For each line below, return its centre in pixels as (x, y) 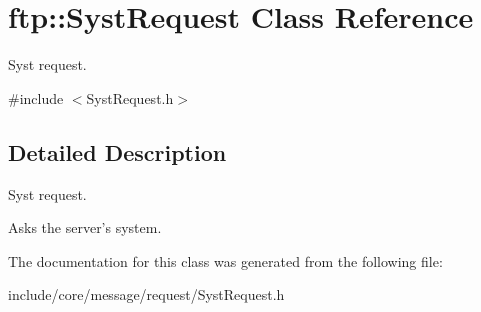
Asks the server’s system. (85, 227)
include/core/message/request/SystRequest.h (146, 294)
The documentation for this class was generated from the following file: (225, 260)
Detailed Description (117, 151)
